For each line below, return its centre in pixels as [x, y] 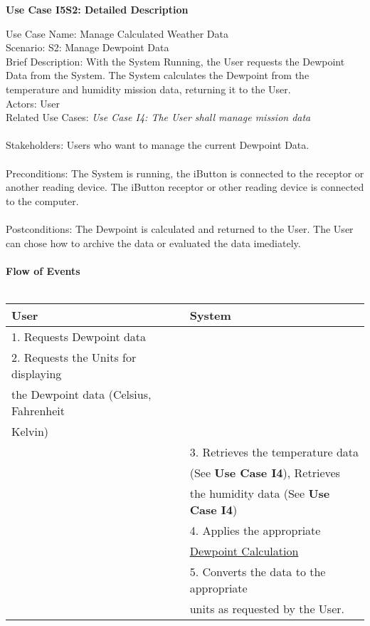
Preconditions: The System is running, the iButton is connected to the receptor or [185, 173]
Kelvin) [30, 431]
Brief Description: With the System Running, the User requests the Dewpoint [175, 61]
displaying [37, 373]
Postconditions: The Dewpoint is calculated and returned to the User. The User [180, 228]
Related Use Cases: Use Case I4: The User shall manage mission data [158, 117]
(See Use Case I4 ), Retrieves [265, 472]
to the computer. [42, 200]
